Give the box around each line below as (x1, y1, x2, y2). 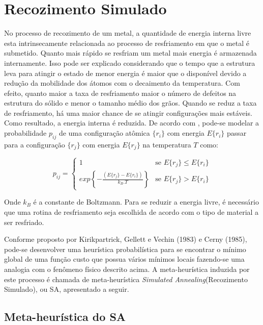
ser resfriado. (4, 216, 44, 227)
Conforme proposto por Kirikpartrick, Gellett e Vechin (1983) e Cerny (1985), (4, 234, 247, 244)
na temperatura (142, 139, 191, 149)
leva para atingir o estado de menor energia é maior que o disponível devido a (4, 67, 247, 78)
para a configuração (4, 139, 65, 149)
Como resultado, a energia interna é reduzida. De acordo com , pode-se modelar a (4, 117, 259, 128)
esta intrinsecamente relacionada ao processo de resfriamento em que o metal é (4, 37, 249, 48)
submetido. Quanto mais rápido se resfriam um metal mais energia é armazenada (4, 47, 257, 58)
